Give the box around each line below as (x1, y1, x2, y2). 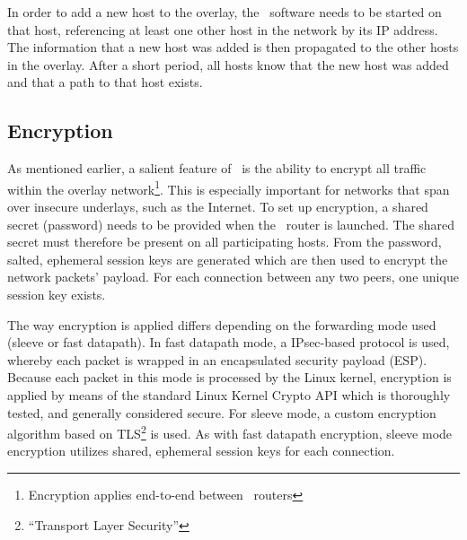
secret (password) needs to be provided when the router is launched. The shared (7, 214, 455, 233)
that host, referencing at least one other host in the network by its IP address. (7, 20, 438, 39)
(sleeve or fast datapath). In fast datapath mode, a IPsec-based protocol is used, (7, 333, 450, 352)
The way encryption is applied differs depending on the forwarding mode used (7, 315, 436, 334)
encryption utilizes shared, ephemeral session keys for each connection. (7, 441, 395, 460)
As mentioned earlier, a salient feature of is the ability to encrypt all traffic (7, 159, 427, 178)
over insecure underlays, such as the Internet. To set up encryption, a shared (7, 197, 428, 216)
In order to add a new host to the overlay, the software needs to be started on (7, 3, 442, 21)
